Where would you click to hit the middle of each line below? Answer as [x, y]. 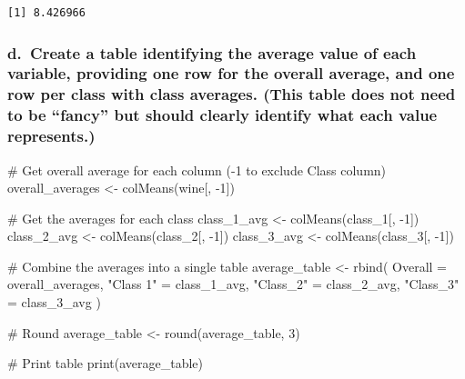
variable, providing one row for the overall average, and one [231, 73]
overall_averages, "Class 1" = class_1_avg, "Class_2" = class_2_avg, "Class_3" [233, 284]
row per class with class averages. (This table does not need [232, 94]
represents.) [51, 136]
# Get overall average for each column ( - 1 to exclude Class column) [197, 170]
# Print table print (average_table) [106, 363]
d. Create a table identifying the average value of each [212, 52]
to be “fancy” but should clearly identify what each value [222, 115]
